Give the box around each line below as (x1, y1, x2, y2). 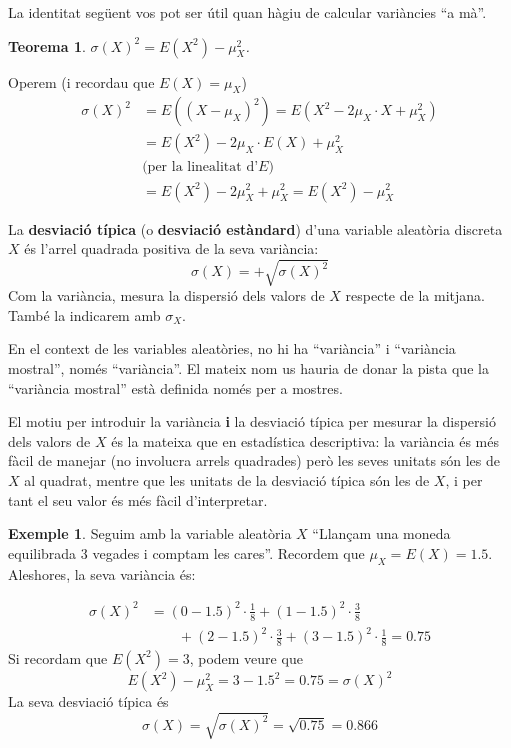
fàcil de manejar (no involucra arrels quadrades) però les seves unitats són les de (8, 450, 500, 471)
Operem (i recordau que (8, 71, 155, 92)
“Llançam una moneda (312, 523, 451, 544)
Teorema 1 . (8, 35, 86, 56)
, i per (445, 470, 483, 490)
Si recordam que (8, 647, 108, 668)
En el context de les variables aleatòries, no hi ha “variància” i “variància (8, 338, 456, 359)
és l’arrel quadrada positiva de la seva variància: (24, 238, 319, 259)
